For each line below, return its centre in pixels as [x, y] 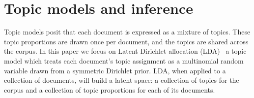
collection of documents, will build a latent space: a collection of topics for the [122, 80]
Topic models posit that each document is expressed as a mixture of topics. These [127, 32]
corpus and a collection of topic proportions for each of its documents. [110, 89]
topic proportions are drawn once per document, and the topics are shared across [126, 41]
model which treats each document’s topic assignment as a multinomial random [124, 60]
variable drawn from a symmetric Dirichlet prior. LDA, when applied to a [115, 70]
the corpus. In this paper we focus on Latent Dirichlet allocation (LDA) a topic [125, 51]
